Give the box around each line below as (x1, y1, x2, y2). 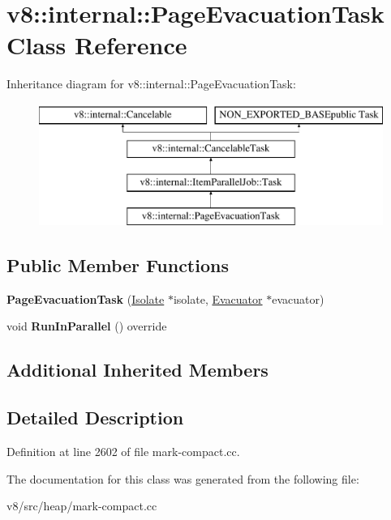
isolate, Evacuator (173, 290, 263, 307)
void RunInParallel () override (6, 318, 167, 335)
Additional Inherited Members (6, 357, 269, 382)
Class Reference (6, 28, 187, 62)
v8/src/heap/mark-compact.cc (6, 497, 157, 514)
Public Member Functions (6, 253, 229, 278)
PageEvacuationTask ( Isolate (6, 290, 165, 307)
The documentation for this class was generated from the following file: (6, 470, 359, 487)
